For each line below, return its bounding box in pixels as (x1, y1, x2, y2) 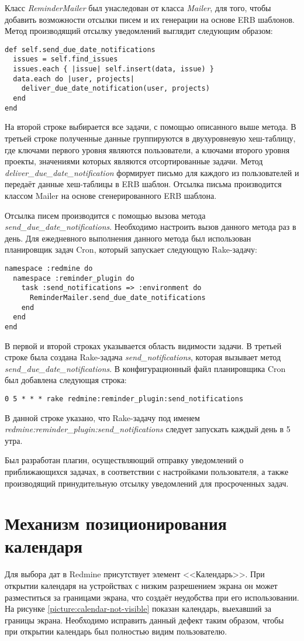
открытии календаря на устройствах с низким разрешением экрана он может (5, 580, 278, 591)
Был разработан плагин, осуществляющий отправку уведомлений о (5, 454, 244, 466)
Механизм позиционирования (5, 511, 227, 535)
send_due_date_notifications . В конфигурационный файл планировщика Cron (5, 362, 286, 374)
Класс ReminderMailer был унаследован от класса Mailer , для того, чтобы (5, 2, 271, 13)
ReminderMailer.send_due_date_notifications (29, 293, 206, 302)
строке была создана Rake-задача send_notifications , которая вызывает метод (5, 351, 281, 363)
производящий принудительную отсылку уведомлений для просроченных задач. (5, 477, 289, 489)
